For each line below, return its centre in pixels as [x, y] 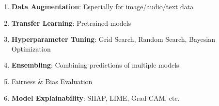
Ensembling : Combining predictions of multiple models [95, 65]
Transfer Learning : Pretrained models [71, 23]
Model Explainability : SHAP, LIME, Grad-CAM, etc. [95, 97]
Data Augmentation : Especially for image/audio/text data [102, 6]
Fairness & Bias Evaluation [52, 81]
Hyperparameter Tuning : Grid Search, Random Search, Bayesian [113, 39]
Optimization [31, 48]
